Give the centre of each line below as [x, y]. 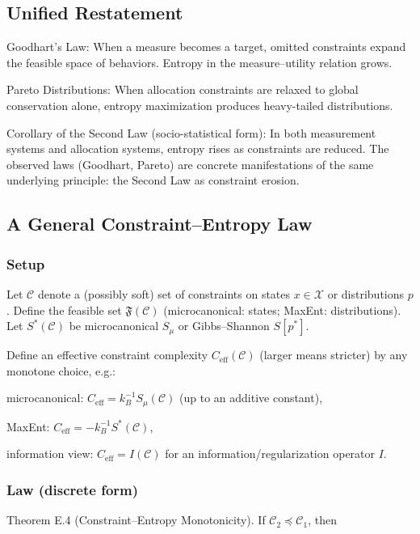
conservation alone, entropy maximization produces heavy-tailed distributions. [200, 105]
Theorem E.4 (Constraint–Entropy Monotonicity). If [136, 520]
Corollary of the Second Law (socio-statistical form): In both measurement [191, 132]
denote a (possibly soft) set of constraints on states [164, 293]
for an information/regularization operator [270, 453]
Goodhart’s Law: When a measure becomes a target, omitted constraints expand [206, 47]
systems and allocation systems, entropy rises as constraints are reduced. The [198, 148]
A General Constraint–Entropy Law [160, 224]
